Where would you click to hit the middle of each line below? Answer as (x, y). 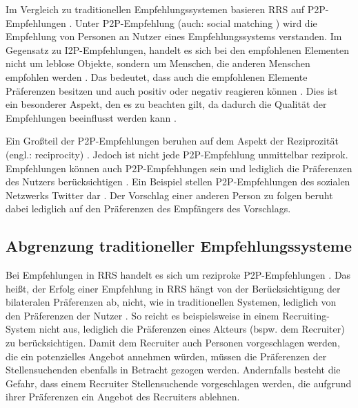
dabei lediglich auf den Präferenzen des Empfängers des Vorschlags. (148, 208)
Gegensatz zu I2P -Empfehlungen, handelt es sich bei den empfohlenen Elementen (177, 49)
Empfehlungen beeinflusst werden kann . (91, 117)
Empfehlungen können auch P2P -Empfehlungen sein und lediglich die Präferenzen (179, 168)
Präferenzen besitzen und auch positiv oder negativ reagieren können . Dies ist (172, 90)
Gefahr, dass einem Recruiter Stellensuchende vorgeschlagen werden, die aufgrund (179, 383)
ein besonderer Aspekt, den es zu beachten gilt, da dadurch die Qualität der (166, 104)
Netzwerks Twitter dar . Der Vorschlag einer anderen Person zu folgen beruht (169, 195)
